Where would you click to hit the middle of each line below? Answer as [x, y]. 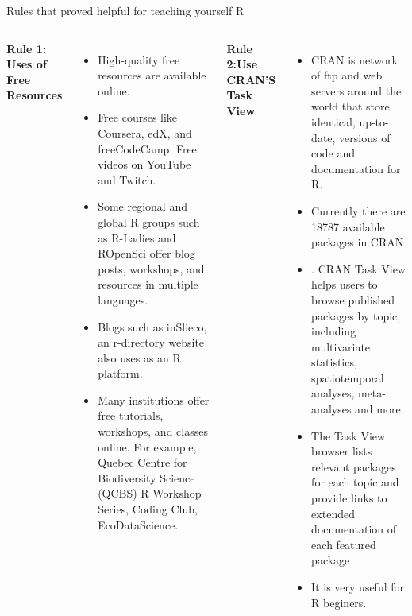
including [334, 331]
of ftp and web [347, 75]
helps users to [345, 284]
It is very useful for [358, 587]
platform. [120, 373]
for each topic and [355, 482]
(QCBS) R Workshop [150, 493]
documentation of [354, 529]
